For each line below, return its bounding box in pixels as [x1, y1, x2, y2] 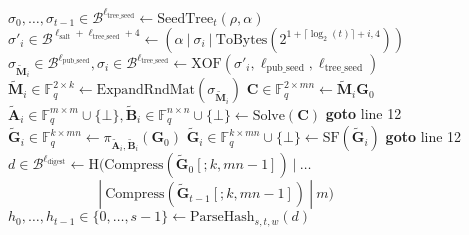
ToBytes [215, 32, 268, 47]
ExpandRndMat [96, 83, 196, 98]
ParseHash [190, 210, 255, 225]
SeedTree [157, 11, 214, 26]
